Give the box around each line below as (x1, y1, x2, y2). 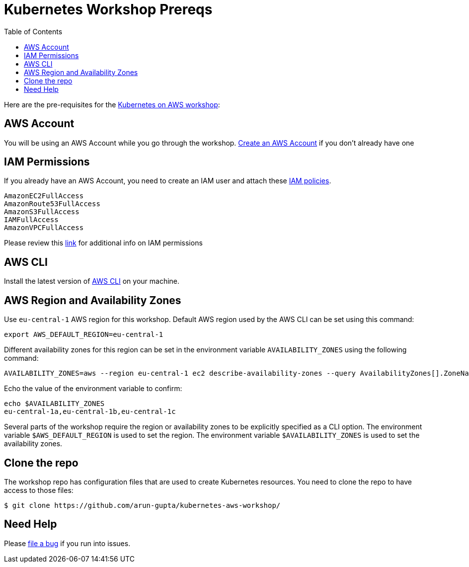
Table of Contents (4, 27, 63, 36)
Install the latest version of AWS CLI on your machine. (4, 277, 180, 286)
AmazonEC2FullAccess (4, 192, 84, 200)
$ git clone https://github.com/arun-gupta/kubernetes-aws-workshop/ (4, 501, 281, 509)
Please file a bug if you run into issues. (4, 539, 131, 548)
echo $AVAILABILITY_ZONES (4, 400, 105, 408)
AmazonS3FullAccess (4, 208, 79, 216)
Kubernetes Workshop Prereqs (4, 1, 213, 18)
